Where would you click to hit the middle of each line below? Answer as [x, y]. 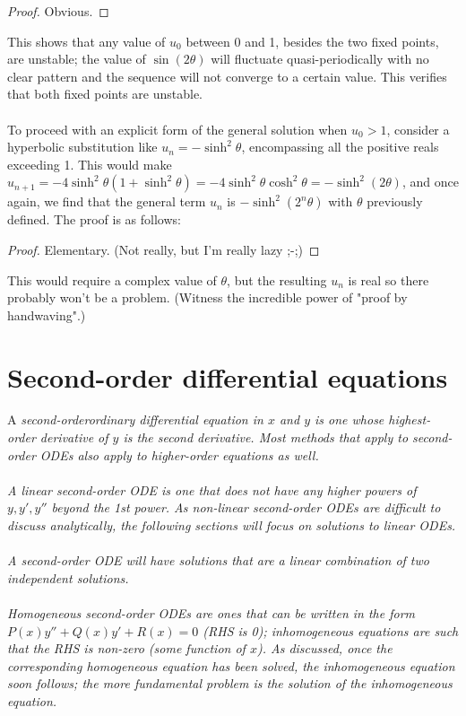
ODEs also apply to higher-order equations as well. [179, 454]
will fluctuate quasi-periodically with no [320, 59]
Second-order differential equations [228, 376]
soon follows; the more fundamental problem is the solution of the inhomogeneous [230, 683]
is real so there [388, 279]
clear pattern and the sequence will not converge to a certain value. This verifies [227, 76]
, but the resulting [277, 279]
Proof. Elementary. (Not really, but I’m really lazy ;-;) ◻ [164, 249]
